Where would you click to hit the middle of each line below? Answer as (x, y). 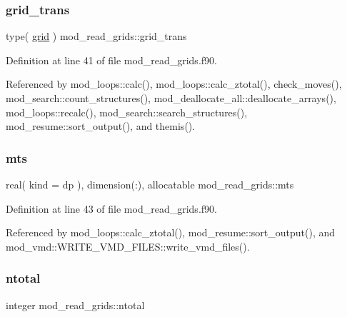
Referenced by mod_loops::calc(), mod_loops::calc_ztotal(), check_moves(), (174, 84)
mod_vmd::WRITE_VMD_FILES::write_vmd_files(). (128, 246)
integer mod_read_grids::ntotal (75, 305)
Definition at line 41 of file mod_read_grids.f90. (111, 60)
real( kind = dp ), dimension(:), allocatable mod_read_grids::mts (150, 184)
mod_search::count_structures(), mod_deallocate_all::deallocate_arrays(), (171, 98)
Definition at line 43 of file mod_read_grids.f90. (111, 208)
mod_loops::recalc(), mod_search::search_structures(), (127, 112)
